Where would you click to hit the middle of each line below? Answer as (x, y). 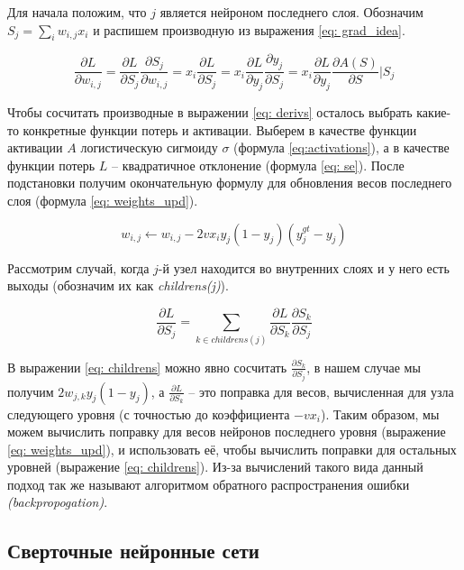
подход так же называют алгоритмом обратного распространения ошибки (209, 484)
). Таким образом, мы (380, 414)
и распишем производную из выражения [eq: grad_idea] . (249, 29)
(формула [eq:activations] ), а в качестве (341, 147)
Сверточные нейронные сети (133, 551)
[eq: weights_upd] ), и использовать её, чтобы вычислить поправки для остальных (232, 449)
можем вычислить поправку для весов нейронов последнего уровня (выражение (227, 432)
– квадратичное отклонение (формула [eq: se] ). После (258, 165)
